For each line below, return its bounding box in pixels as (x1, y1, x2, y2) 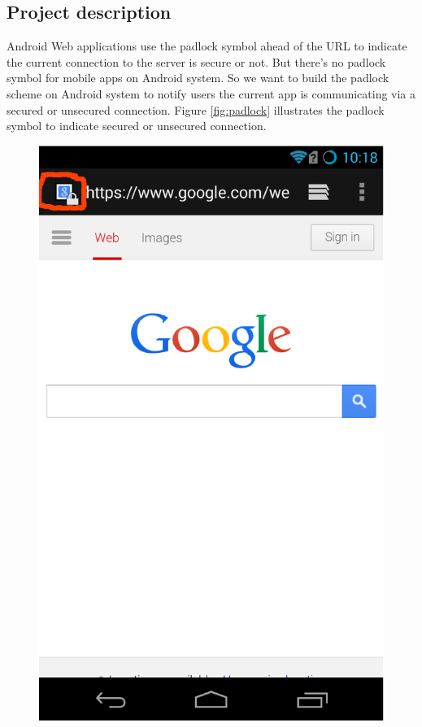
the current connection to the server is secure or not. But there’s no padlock (7, 53, 386, 70)
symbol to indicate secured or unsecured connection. (7, 117, 267, 134)
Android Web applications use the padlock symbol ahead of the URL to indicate (7, 37, 407, 54)
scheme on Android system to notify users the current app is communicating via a (7, 85, 416, 102)
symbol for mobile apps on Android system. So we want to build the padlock (7, 69, 389, 86)
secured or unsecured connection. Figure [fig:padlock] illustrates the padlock (7, 101, 385, 118)
